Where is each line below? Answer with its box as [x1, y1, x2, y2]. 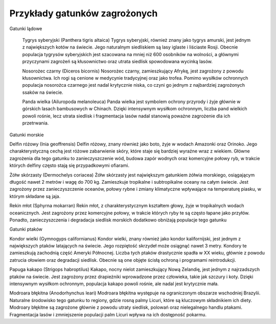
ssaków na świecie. [22, 89, 63, 95]
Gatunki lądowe [9, 26, 42, 32]
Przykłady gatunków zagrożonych [9, 8, 158, 19]
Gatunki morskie [9, 132, 44, 138]
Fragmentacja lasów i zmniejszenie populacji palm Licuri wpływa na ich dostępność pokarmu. [9, 311, 207, 317]
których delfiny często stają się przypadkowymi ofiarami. [9, 162, 130, 168]
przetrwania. [22, 120, 49, 126]
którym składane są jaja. [9, 193, 61, 199]
